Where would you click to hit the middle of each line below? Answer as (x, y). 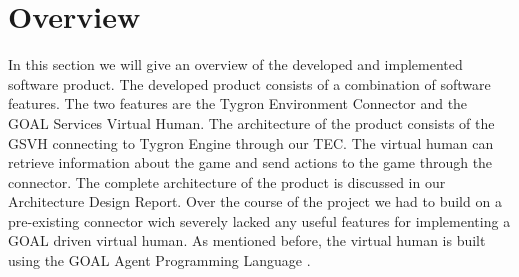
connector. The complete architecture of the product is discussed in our (227, 181)
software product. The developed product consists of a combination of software (249, 83)
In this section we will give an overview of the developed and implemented (235, 64)
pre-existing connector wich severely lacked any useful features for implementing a (259, 220)
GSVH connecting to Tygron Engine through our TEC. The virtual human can (251, 142)
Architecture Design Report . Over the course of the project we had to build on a (255, 201)
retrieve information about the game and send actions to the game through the (250, 162)
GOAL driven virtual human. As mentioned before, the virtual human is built (247, 240)
